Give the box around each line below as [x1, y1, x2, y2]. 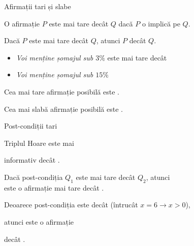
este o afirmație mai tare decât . [4, 182, 104, 193]
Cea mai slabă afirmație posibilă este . [4, 103, 123, 114]
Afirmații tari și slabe [4, 1, 71, 11]
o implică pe [142, 18, 180, 28]
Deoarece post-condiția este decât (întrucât [4, 199, 138, 210]
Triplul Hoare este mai [4, 137, 74, 148]
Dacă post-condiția [4, 171, 63, 182]
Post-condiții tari [4, 120, 57, 131]
